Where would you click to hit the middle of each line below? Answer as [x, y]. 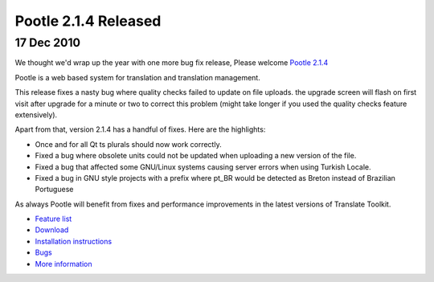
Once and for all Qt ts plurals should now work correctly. [128, 144]
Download [52, 230]
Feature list [53, 219]
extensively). [36, 114]
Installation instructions [74, 241]
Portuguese [54, 190]
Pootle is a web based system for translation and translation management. [137, 77]
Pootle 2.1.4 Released [88, 21]
